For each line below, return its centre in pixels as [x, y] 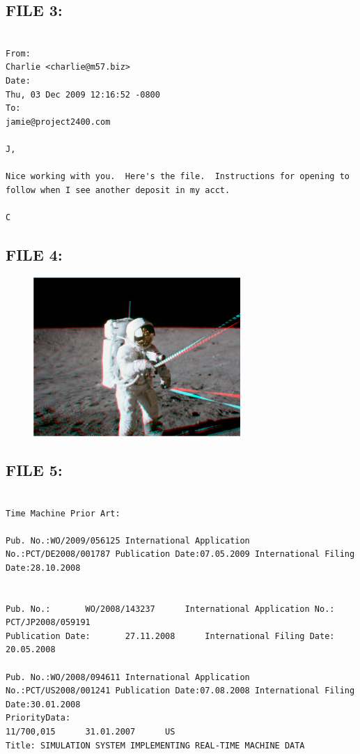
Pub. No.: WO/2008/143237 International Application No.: [170, 609]
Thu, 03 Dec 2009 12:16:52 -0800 [83, 94]
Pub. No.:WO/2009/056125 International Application [128, 540]
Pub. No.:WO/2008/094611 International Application [128, 677]
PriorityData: [38, 718]
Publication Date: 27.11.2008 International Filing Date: [170, 636]
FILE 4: [34, 254]
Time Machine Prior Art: [63, 513]
